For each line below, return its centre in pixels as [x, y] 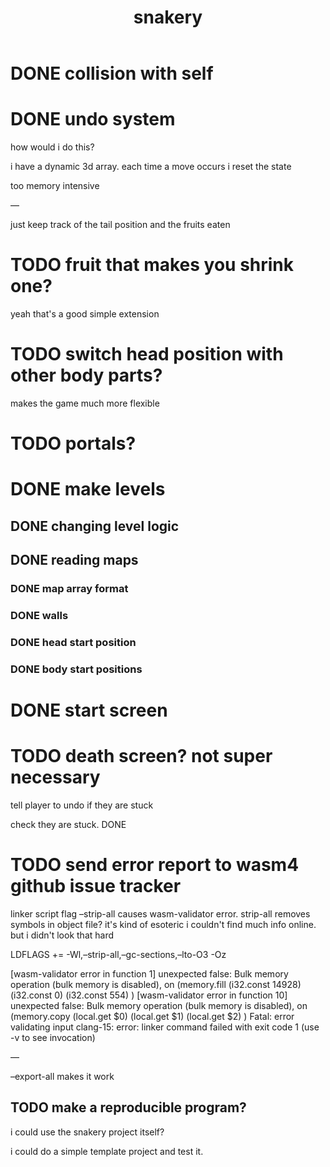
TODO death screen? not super [141, 756]
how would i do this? [52, 147]
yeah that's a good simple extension [85, 314]
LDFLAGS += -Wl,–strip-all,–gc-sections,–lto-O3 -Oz [118, 954]
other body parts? [86, 375]
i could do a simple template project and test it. [107, 1151]
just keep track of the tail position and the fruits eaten [120, 225]
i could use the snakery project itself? [87, 1132]
